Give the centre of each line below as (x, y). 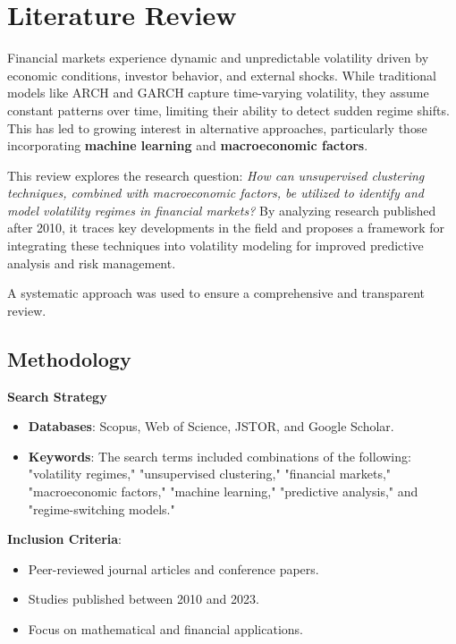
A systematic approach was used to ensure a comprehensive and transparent (216, 293)
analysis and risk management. (92, 263)
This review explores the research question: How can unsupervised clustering (216, 175)
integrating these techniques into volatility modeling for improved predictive (215, 246)
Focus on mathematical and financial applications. (166, 628)
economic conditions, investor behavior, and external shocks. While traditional (222, 75)
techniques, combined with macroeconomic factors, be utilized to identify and (215, 193)
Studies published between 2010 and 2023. (144, 599)
